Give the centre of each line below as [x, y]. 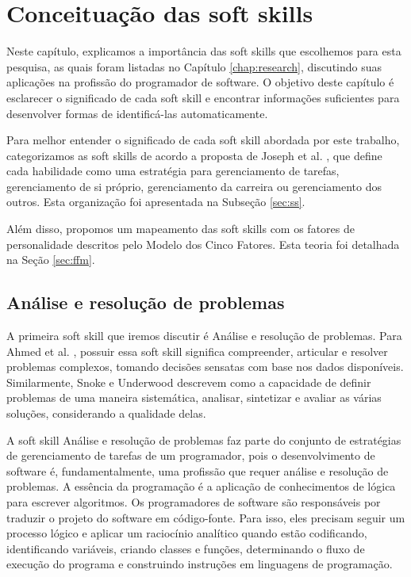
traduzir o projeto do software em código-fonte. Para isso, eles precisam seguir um [206, 517]
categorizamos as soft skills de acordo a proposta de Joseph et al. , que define [194, 155]
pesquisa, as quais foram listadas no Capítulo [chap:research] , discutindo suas [194, 66]
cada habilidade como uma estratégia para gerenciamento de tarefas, [173, 171]
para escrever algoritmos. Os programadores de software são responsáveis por [194, 501]
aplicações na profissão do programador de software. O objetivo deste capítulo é [200, 82]
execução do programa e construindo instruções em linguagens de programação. [200, 564]
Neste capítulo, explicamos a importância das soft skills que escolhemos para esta [204, 51]
